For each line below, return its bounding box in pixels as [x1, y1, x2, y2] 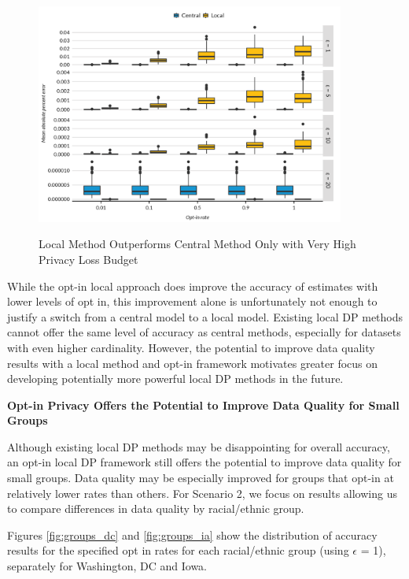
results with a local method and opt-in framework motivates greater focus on [7, 354, 378, 371]
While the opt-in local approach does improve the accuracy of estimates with [7, 277, 378, 294]
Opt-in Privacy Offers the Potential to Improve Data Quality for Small [7, 396, 400, 413]
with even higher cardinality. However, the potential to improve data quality [7, 339, 375, 355]
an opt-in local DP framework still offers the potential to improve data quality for [7, 454, 402, 470]
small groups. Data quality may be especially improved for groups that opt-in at [7, 470, 394, 486]
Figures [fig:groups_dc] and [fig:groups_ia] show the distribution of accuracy [7, 526, 378, 543]
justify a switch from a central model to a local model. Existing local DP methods [7, 308, 403, 325]
